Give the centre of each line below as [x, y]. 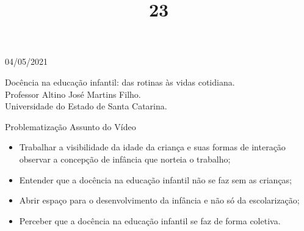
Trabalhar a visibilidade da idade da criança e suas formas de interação [152, 147]
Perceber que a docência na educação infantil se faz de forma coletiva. [150, 220]
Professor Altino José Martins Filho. [73, 94]
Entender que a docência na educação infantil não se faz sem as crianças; [156, 179]
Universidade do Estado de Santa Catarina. [86, 106]
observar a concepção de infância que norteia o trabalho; [125, 159]
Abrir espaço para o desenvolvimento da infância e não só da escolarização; [159, 200]
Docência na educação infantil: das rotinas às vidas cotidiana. [120, 82]
